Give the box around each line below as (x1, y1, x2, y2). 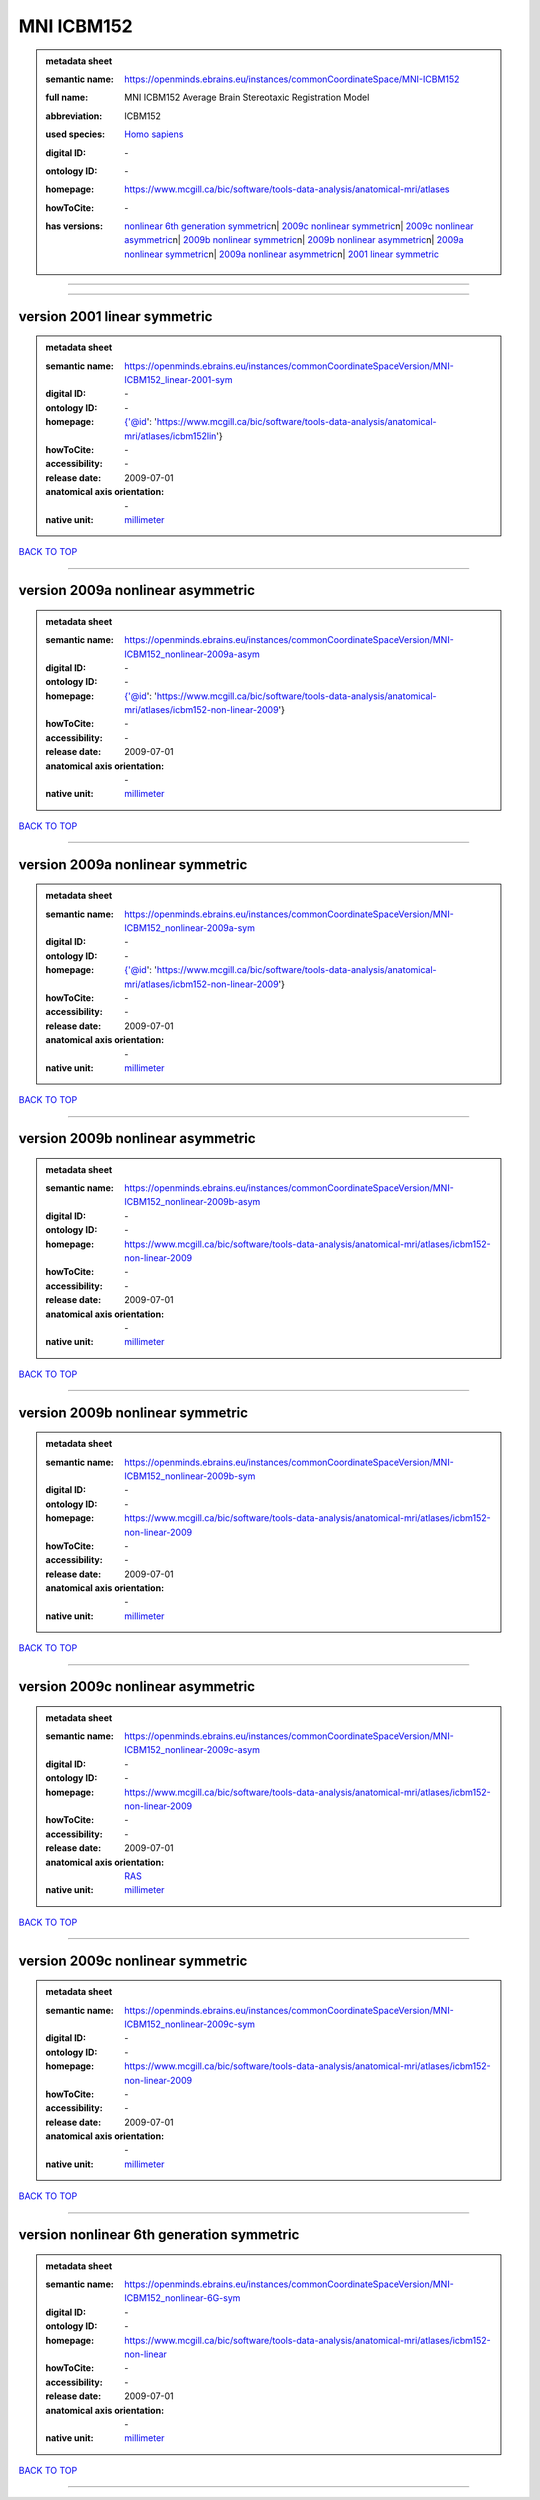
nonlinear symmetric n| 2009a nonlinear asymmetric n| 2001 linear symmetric (124, 248, 440, 260)
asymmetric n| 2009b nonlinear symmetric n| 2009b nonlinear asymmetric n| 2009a (124, 234, 464, 246)
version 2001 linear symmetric (18, 308, 213, 325)
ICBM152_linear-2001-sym (124, 374, 233, 386)
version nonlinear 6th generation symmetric (18, 2226, 300, 2244)
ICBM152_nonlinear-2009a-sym (124, 922, 255, 934)
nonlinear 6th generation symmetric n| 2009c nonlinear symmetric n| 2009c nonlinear (124, 220, 474, 232)
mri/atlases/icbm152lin (124, 430, 217, 442)
